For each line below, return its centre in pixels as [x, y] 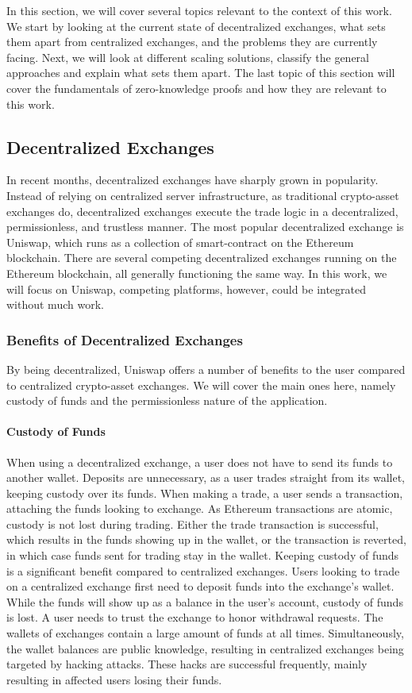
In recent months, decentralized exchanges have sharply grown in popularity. [193, 180]
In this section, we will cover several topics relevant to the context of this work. [199, 10]
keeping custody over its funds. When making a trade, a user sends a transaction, [205, 493]
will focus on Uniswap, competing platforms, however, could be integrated [187, 289]
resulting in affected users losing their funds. [114, 679]
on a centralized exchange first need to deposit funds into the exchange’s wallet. [200, 586]
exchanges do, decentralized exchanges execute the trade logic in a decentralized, [202, 211]
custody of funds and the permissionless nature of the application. [167, 400]
